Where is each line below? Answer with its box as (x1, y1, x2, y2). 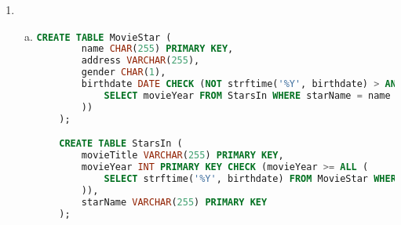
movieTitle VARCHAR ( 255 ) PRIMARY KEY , (81, 150, 284, 161)
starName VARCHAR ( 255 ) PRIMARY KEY (81, 196, 268, 208)
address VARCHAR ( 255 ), (81, 55, 200, 67)
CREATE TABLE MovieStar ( (36, 31, 172, 43)
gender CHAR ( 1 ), (81, 67, 166, 78)
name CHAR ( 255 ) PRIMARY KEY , (81, 43, 234, 55)
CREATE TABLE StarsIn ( (59, 138, 183, 150)
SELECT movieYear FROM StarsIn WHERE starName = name (104, 89, 391, 101)
